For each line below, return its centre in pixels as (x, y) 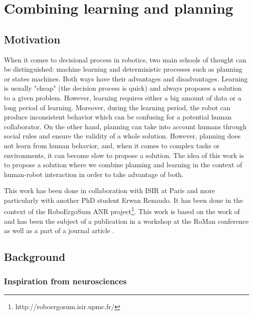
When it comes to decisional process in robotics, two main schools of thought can (125, 59)
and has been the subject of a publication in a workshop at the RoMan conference (126, 221)
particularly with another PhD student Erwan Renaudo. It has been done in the (124, 200)
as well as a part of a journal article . (59, 230)
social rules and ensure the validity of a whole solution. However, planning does (122, 136)
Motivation (32, 39)
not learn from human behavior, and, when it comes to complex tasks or (112, 145)
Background (35, 257)
